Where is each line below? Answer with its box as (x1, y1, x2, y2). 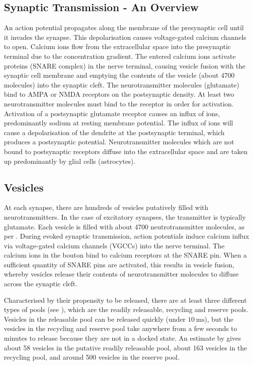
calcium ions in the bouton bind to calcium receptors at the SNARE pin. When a (4, 250, 247, 260)
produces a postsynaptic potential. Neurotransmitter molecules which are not (4, 137, 235, 147)
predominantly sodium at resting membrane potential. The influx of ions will (4, 118, 233, 128)
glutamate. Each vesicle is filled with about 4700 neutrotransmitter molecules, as (4, 221, 245, 231)
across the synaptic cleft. (4, 278, 78, 289)
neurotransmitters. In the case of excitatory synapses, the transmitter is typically (4, 211, 246, 222)
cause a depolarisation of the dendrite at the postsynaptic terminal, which (4, 127, 225, 137)
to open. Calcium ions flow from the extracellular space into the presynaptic (4, 41, 231, 52)
